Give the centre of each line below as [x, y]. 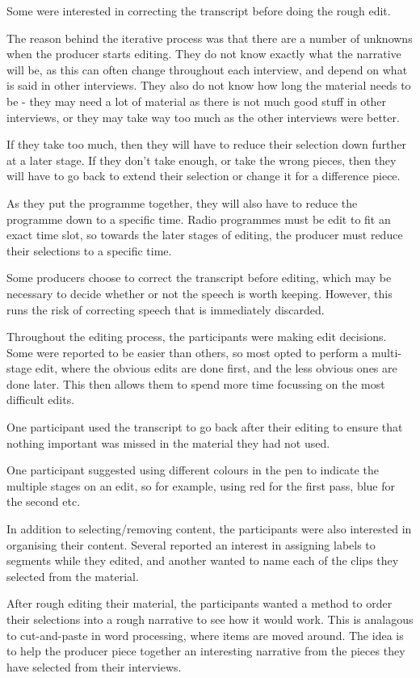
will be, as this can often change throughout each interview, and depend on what [207, 69]
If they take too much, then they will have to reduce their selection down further [206, 144]
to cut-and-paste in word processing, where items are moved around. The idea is [205, 635]
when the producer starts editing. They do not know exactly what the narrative [204, 54]
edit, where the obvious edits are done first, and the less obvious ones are [216, 368]
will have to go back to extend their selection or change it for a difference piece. [204, 176]
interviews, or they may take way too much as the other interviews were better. [203, 117]
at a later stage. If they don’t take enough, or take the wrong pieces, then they [202, 160]
